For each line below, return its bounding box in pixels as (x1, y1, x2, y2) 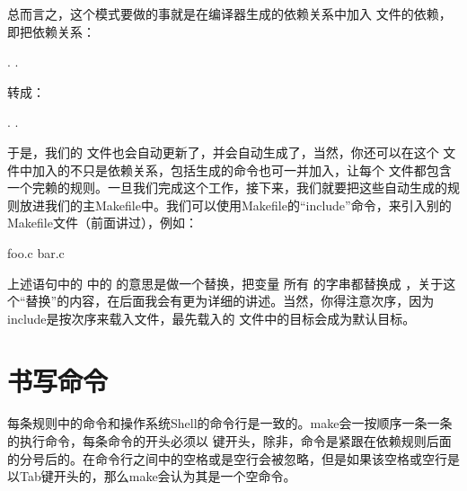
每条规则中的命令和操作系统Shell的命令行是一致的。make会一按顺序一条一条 (7, 414, 453, 433)
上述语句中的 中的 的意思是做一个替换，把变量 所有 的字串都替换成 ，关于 (7, 273, 444, 292)
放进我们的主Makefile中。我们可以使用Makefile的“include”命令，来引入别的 (19, 195, 452, 214)
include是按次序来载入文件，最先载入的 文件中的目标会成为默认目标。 (7, 308, 416, 327)
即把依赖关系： (7, 22, 95, 40)
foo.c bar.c (7, 243, 65, 262)
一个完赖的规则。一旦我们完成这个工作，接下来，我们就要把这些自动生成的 (7, 178, 447, 197)
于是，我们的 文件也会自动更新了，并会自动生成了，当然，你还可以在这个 (7, 142, 439, 161)
